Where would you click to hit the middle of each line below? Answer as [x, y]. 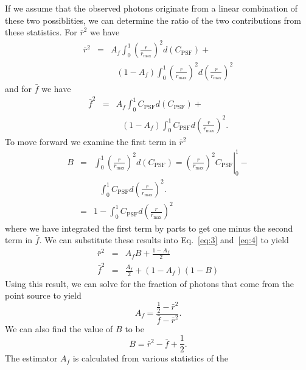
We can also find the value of [59, 328]
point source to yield [43, 295]
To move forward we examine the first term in [91, 141]
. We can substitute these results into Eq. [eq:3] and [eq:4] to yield [164, 240]
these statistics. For [41, 32]
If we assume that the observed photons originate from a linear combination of [151, 8]
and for [19, 88]
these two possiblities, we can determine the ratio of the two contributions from [153, 20]
